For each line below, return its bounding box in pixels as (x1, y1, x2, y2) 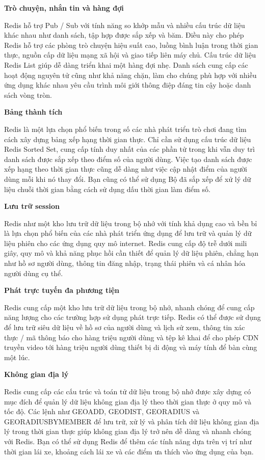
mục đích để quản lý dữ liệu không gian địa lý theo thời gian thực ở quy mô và (4, 396, 251, 407)
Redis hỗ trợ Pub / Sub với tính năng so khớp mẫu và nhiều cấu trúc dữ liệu (4, 19, 245, 30)
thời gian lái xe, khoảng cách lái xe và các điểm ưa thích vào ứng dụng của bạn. (4, 446, 254, 456)
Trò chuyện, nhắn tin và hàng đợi (4, 3, 124, 13)
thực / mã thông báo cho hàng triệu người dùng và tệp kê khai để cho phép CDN (4, 332, 259, 342)
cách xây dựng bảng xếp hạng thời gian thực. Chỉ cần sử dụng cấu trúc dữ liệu (4, 133, 251, 144)
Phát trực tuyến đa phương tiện (4, 285, 120, 295)
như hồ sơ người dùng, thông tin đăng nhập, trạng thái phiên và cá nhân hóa (4, 258, 246, 268)
